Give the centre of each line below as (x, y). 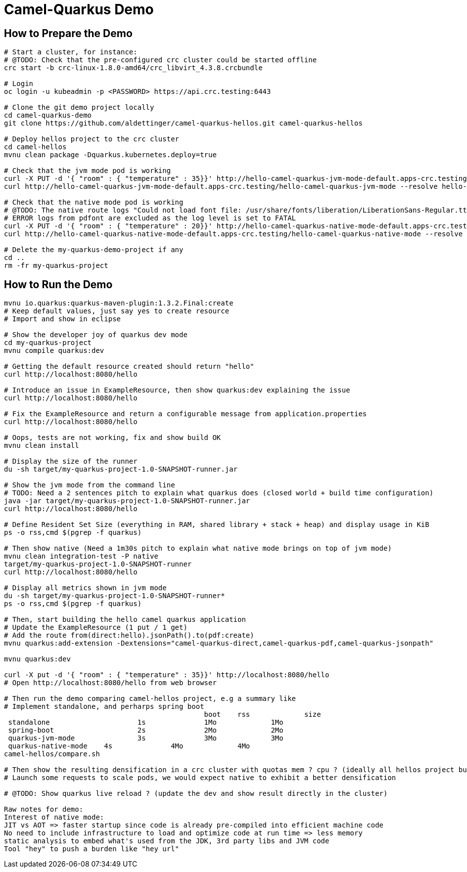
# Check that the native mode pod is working (94, 202)
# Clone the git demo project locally (79, 108)
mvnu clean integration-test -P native (81, 556)
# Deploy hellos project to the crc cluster (92, 139)
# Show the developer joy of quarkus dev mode (96, 335)
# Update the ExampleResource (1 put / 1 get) (96, 628)
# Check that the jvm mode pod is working (88, 171)
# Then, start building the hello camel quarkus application (125, 620)
